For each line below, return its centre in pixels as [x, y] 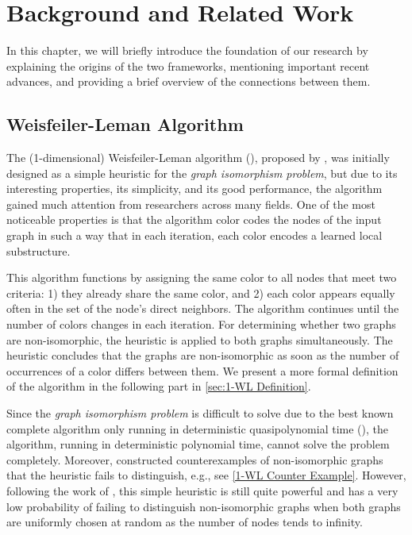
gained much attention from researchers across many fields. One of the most [191, 204]
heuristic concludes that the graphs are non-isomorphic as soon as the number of [203, 355]
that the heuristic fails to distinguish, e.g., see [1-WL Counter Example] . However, [206, 475]
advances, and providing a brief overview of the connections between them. [189, 81]
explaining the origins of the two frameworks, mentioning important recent [188, 65]
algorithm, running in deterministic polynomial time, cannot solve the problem [198, 444]
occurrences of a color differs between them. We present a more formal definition [202, 370]
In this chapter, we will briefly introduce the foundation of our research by [187, 50]
